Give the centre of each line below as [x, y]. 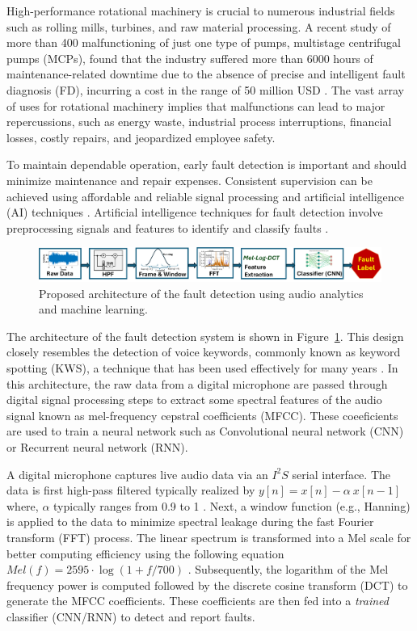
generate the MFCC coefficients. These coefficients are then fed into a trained [198, 601]
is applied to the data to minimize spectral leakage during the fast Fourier [190, 522]
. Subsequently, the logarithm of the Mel [288, 569]
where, [23, 505]
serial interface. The [341, 474]
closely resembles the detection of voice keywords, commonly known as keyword [204, 352]
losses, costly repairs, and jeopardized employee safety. [141, 137]
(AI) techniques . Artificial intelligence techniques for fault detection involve [195, 212]
